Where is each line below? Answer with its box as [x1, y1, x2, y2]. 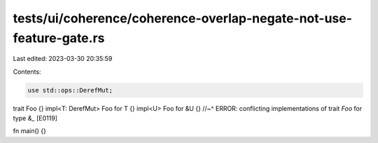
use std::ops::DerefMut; [27, 86, 113, 94]
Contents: [13, 67, 41, 76]
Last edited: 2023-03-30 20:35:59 [13, 55, 113, 63]
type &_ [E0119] [13, 114, 57, 123]
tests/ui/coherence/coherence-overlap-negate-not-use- [13, 11, 353, 26]
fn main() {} [13, 127, 47, 135]
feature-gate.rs [13, 30, 105, 46]
